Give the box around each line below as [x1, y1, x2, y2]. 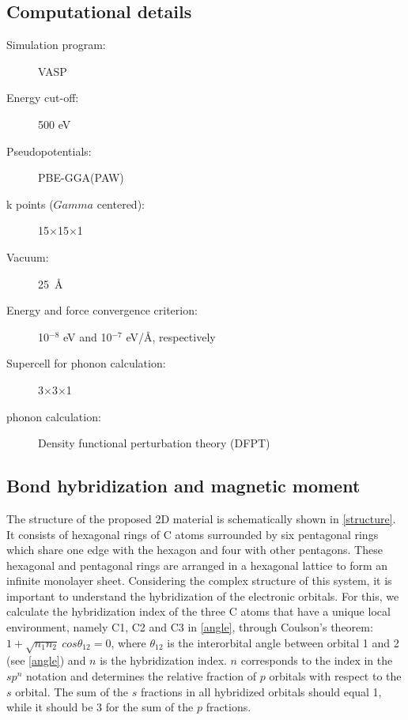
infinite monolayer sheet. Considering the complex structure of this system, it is [6, 572, 392, 589]
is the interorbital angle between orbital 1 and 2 [167, 634, 399, 650]
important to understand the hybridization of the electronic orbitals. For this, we [6, 587, 399, 604]
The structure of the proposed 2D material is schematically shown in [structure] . [6, 510, 396, 526]
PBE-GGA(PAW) [38, 169, 124, 186]
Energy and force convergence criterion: [6, 302, 198, 319]
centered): [96, 195, 145, 212]
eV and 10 [62, 328, 112, 345]
